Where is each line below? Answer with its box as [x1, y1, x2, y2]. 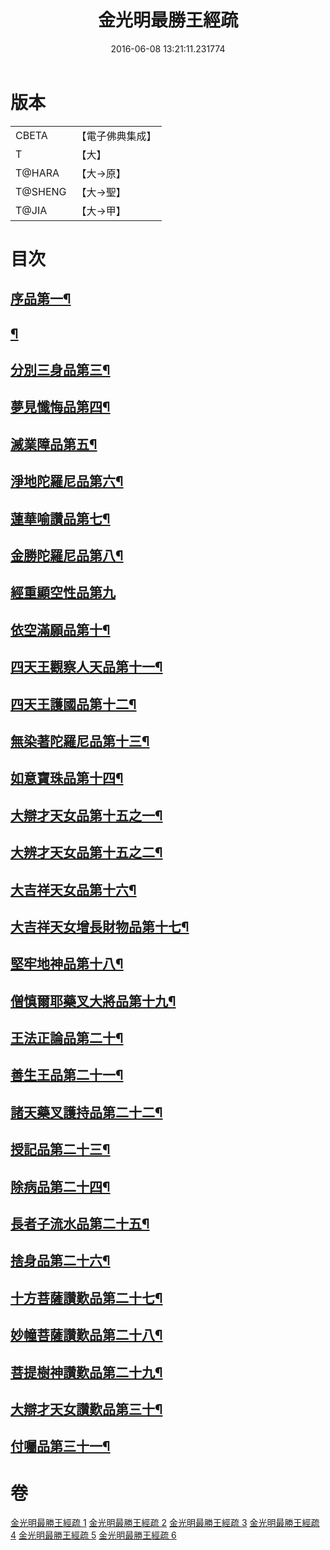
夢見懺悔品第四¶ [10, 399, 111, 416]
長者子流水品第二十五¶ [10, 1216, 150, 1233]
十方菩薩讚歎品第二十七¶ [10, 1289, 163, 1306]
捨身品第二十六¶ [10, 1252, 111, 1270]
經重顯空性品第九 [10, 584, 116, 601]
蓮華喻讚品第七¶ [10, 510, 111, 527]
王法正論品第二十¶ [10, 1030, 124, 1047]
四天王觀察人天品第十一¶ [10, 659, 163, 676]
